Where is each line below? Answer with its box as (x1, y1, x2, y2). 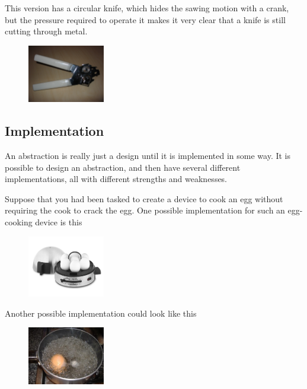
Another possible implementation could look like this (5, 307, 197, 319)
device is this (35, 215, 82, 228)
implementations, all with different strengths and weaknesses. (5, 173, 228, 185)
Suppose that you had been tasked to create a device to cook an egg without (5, 192, 283, 205)
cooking (5, 215, 33, 228)
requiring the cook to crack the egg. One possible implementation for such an (5, 204, 285, 216)
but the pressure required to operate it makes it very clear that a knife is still (5, 13, 286, 25)
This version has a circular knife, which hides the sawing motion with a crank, (5, 2, 289, 14)
